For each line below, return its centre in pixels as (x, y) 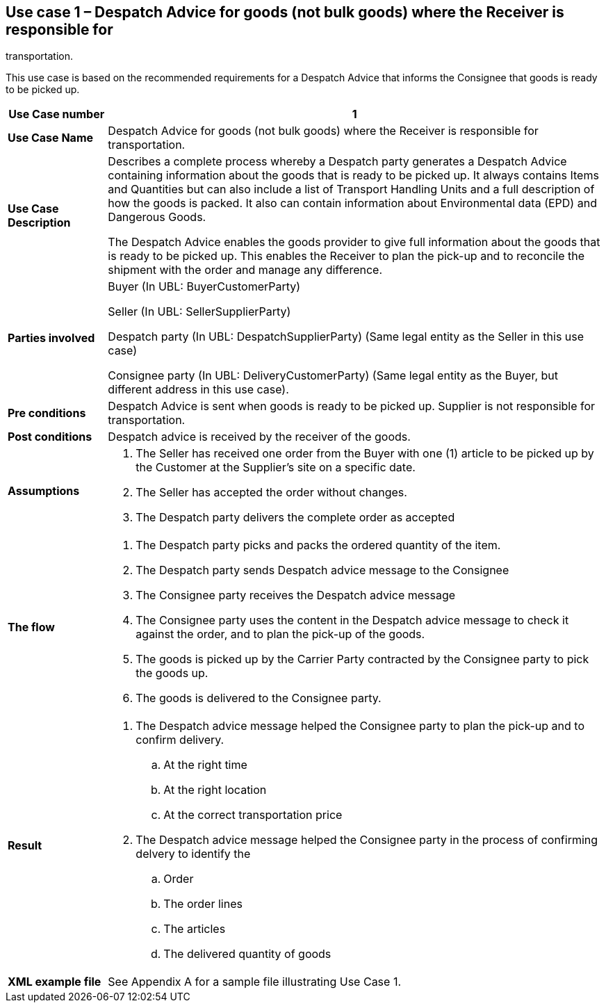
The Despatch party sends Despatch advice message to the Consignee (322, 570)
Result (25, 846)
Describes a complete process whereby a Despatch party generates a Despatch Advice (337, 162)
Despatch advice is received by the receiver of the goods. (259, 437)
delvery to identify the (193, 854)
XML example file (55, 982)
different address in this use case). (198, 390)
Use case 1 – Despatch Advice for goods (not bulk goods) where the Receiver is (285, 12)
